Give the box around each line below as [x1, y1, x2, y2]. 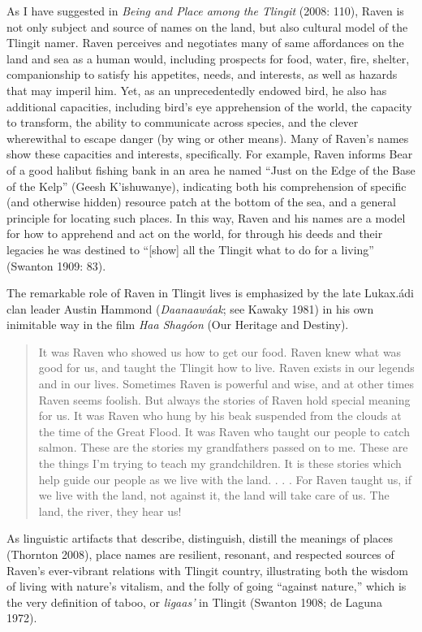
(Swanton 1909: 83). [6, 257, 106, 274]
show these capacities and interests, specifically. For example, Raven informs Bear [6, 145, 413, 162]
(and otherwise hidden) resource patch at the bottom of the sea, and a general [6, 193, 396, 210]
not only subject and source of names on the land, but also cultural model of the [6, 18, 408, 35]
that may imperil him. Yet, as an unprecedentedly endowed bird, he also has [6, 81, 387, 98]
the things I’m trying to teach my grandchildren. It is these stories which [38, 455, 402, 472]
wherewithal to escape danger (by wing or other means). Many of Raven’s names [6, 129, 409, 146]
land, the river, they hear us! [38, 502, 182, 519]
